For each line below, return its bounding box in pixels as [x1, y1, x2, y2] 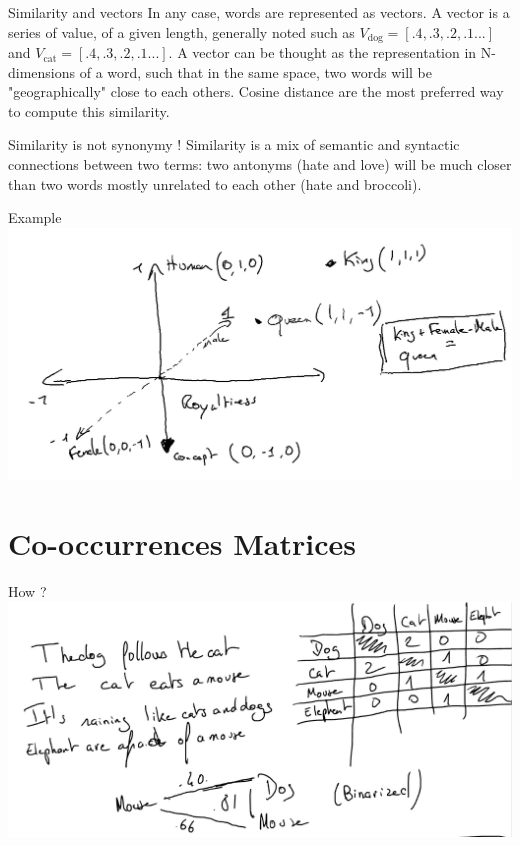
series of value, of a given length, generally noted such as [8, 21, 355, 42]
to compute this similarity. [8, 100, 170, 121]
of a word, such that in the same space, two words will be [79, 61, 432, 82]
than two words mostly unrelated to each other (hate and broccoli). [8, 173, 422, 194]
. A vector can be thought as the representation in [168, 42, 477, 63]
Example [8, 207, 62, 228]
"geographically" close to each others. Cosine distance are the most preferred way [8, 81, 504, 102]
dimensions [8, 61, 76, 82]
